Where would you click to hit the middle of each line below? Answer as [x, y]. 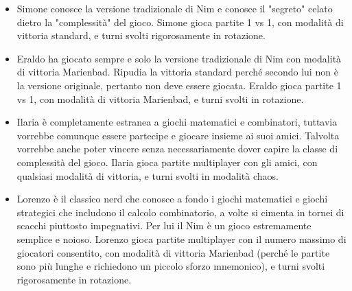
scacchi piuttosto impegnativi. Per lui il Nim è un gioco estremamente [164, 225]
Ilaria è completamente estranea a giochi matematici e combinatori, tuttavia [177, 122]
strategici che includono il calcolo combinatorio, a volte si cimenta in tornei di [180, 212]
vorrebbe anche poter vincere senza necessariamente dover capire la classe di [177, 149]
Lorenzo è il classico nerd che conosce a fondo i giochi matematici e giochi [172, 199]
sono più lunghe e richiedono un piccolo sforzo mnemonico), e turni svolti [171, 266]
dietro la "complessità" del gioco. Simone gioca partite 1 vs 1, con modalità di [180, 22]
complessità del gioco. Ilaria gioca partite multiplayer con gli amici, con [167, 162]
